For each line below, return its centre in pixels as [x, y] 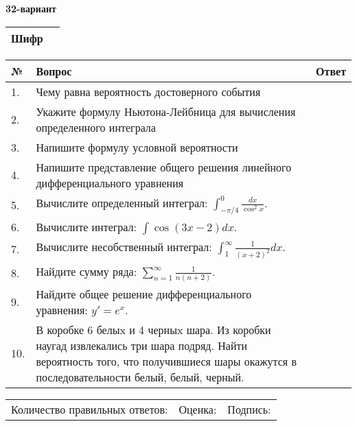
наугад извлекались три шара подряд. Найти [142, 345]
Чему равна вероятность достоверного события [148, 91]
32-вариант [31, 8]
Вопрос [54, 71]
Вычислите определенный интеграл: [122, 202]
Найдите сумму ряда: [87, 271]
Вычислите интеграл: [87, 226]
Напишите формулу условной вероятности [137, 147]
